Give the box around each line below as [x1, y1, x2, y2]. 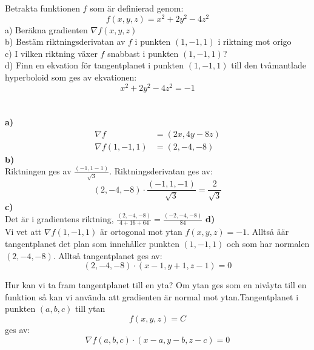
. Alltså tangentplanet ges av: [53, 249, 162, 262]
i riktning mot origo [218, 35, 292, 48]
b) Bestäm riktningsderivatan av [5, 35, 125, 48]
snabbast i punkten [107, 47, 179, 59]
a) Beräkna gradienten [5, 23, 88, 36]
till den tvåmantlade [231, 59, 306, 71]
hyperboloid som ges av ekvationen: [5, 71, 137, 84]
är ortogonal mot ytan [99, 225, 182, 238]
